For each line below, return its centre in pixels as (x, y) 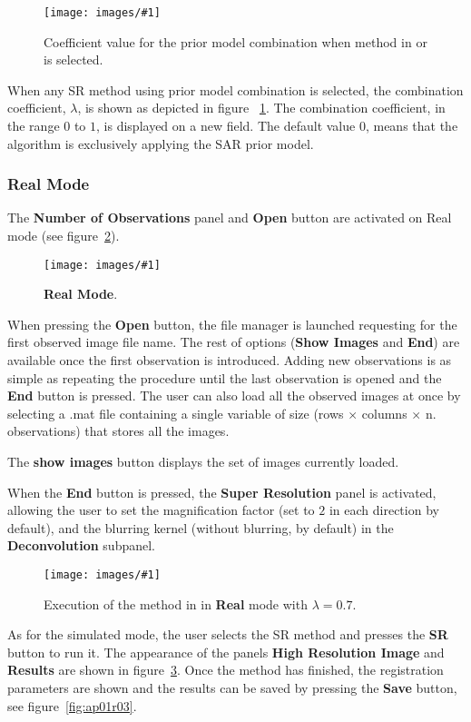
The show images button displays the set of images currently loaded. (203, 462)
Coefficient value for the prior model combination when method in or (235, 41)
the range (34, 126)
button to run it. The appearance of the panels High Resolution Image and (226, 652)
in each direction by (384, 510)
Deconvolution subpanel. (81, 545)
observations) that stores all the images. (118, 431)
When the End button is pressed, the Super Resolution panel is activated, (222, 492)
